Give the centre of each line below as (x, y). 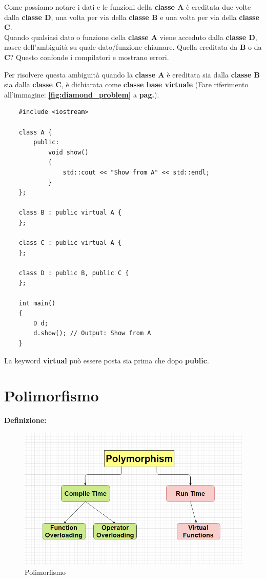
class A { (35, 132)
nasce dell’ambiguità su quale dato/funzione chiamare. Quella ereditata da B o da (133, 47)
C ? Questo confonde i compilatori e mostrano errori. (87, 57)
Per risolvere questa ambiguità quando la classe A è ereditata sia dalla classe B (132, 74)
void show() (68, 152)
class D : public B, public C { (74, 273)
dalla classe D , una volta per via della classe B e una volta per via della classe (132, 17)
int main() (37, 303)
